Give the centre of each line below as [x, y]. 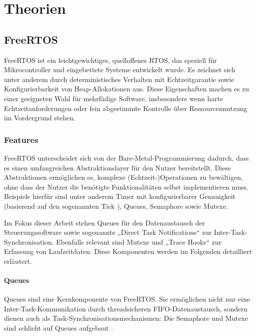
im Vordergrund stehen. [40, 118]
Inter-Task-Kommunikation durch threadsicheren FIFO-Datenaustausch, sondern [126, 308]
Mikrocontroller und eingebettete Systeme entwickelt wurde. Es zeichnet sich [120, 70]
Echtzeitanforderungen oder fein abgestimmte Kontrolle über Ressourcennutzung [126, 108]
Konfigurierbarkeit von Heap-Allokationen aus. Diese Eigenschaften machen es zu [127, 89]
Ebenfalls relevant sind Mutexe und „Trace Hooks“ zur [139, 241]
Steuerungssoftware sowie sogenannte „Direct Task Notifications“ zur [108, 232]
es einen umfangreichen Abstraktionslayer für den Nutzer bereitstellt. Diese [117, 167]
